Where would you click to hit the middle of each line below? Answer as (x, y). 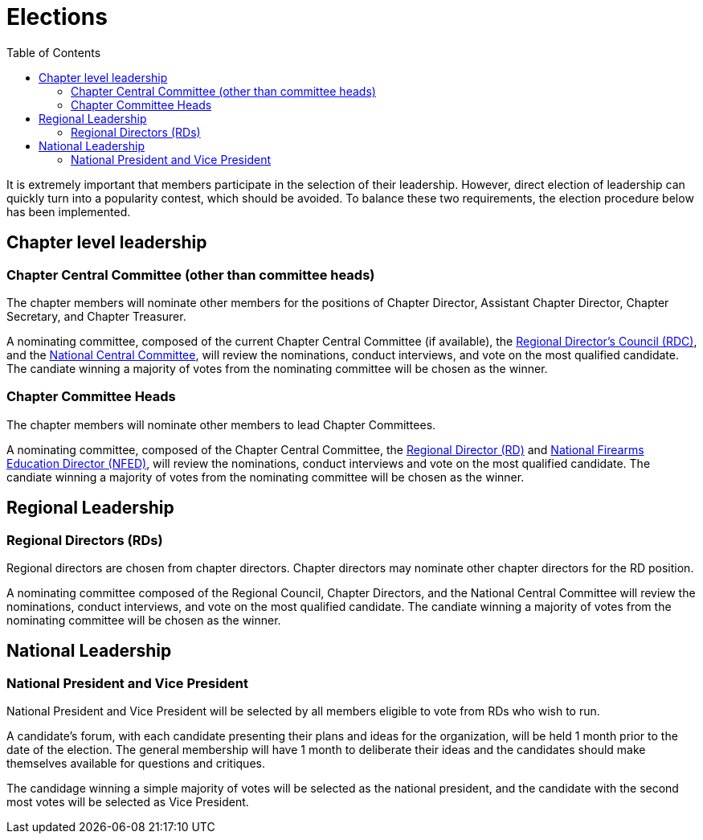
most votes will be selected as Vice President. (128, 802)
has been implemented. (69, 211)
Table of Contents (54, 52)
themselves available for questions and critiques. (136, 764)
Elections (57, 17)
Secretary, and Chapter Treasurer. (96, 316)
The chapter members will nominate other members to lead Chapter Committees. (221, 424)
